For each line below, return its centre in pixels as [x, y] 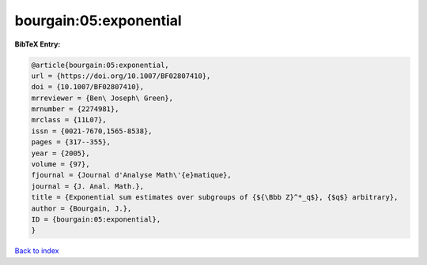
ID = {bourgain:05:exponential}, [96, 220]
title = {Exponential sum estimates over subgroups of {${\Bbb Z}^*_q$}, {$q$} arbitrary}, [215, 198]
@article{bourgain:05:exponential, [100, 65]
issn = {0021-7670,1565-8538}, [92, 131]
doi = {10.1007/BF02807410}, [88, 87]
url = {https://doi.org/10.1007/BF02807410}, [121, 76]
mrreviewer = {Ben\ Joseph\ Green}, [102, 98]
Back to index [37, 251]
